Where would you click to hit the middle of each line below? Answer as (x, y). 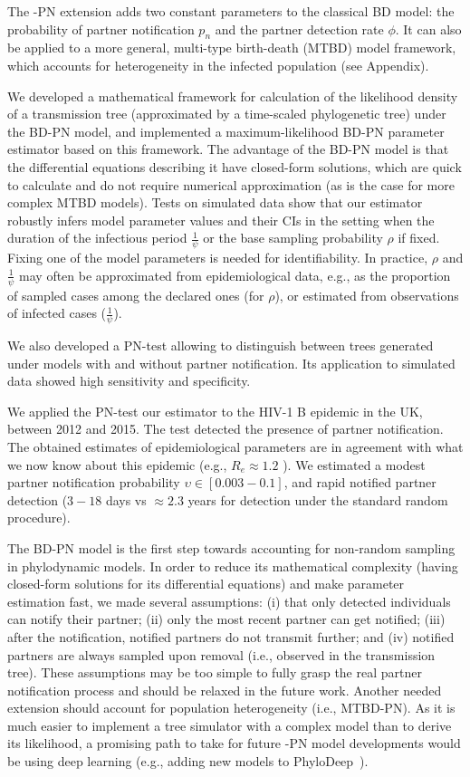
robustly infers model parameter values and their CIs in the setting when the (221, 220)
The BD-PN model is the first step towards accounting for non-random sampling (231, 547)
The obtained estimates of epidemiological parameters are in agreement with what (235, 446)
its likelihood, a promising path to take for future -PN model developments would (234, 743)
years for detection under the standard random (318, 499)
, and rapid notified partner (360, 482)
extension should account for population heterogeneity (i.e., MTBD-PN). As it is (231, 708)
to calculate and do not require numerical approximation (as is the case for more (231, 184)
